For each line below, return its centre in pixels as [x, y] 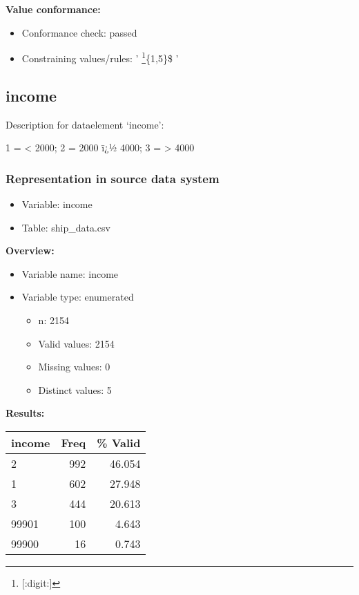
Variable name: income [70, 273]
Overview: [30, 251]
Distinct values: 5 [75, 389]
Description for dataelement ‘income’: [85, 124]
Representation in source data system [113, 178]
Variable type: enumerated [78, 297]
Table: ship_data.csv [66, 227]
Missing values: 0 [74, 367]
